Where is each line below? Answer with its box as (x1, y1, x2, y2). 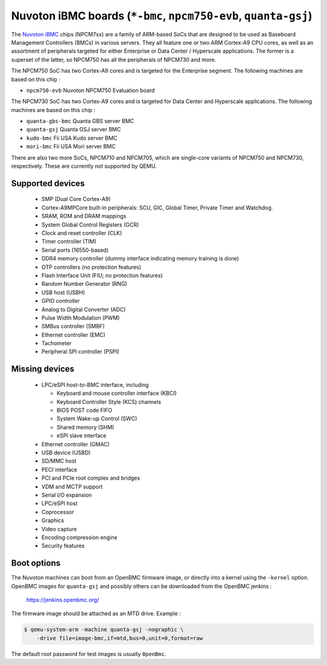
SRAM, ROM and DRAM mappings (41, 213, 127, 220)
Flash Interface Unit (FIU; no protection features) (41, 271, 163, 279)
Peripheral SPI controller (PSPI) (41, 348, 119, 356)
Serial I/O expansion (41, 491, 92, 498)
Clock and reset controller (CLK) (41, 229, 122, 236)
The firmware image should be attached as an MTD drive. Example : (11, 610, 181, 617)
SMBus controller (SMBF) (41, 323, 105, 330)
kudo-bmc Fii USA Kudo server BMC (26, 134, 117, 142)
